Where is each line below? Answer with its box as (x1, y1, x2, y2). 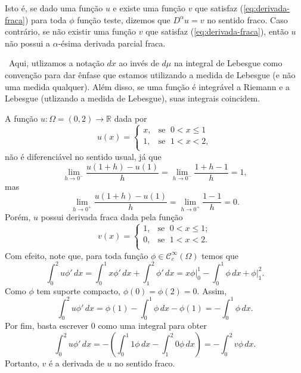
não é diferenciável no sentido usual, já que (5, 150, 162, 162)
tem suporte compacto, (36, 284, 120, 297)
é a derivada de (48, 357, 104, 369)
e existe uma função (113, 2, 185, 14)
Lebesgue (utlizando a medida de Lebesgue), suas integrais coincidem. (5, 92, 260, 104)
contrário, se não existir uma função (5, 25, 136, 38)
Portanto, (5, 357, 39, 369)
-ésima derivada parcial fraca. (58, 36, 166, 49)
